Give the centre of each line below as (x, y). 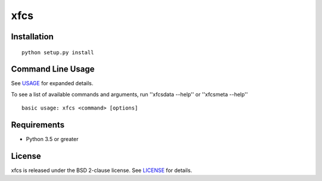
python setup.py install (58, 52)
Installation (32, 37)
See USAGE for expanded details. (52, 83)
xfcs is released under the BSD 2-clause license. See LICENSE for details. (102, 170)
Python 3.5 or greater (52, 139)
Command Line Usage (53, 69)
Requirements (38, 125)
